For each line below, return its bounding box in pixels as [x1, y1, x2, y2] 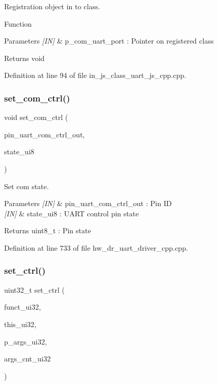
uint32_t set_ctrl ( [4, 284, 65, 295]
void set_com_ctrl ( [4, 112, 68, 123]
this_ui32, [4, 318, 36, 329]
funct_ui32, [4, 301, 41, 312]
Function [4, 18, 32, 29]
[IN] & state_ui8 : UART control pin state [4, 208, 139, 218]
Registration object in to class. [4, 1, 101, 11]
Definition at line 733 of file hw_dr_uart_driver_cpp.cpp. [4, 242, 188, 253]
